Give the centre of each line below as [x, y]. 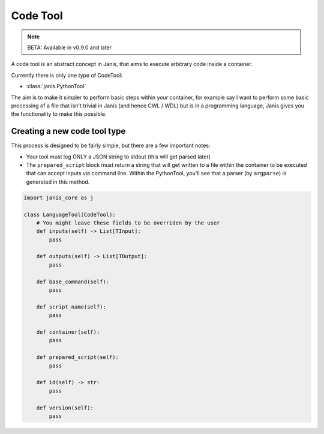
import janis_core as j [59, 197]
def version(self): [65, 408]
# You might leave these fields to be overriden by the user [128, 223]
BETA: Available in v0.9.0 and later [70, 47]
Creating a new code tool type [68, 131]
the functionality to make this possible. [59, 114]
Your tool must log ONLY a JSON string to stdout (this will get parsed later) [118, 157]
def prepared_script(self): [78, 357]
